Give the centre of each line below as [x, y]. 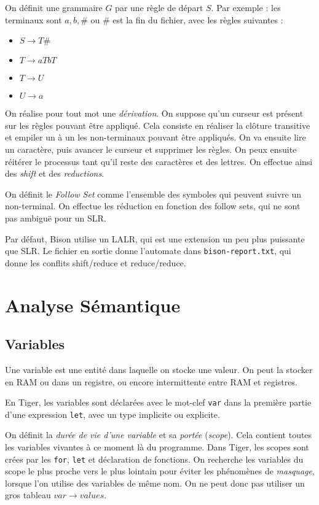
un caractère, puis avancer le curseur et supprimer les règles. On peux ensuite [151, 149]
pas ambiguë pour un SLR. [56, 218]
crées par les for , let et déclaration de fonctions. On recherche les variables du [154, 459]
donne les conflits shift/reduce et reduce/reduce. [96, 262]
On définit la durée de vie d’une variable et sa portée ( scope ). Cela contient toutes [159, 435]
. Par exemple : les [246, 7]
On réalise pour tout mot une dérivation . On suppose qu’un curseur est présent [154, 113]
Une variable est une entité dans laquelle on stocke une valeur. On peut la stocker [159, 369]
